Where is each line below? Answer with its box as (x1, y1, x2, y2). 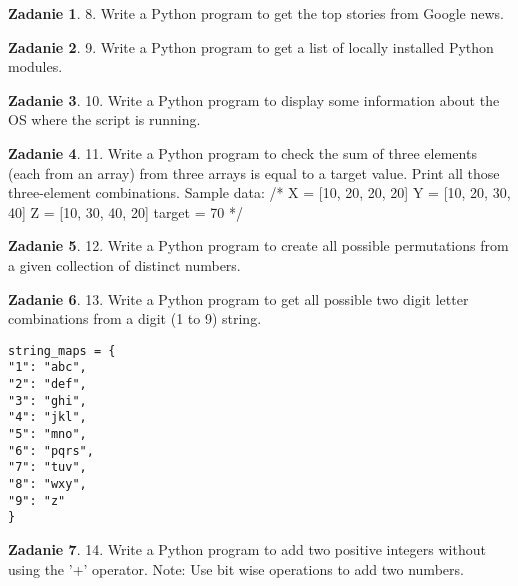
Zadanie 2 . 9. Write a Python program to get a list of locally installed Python (8, 36, 494, 57)
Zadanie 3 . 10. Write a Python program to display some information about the (8, 89, 500, 110)
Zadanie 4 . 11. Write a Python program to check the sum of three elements (8, 142, 477, 163)
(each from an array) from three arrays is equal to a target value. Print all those (8, 162, 500, 183)
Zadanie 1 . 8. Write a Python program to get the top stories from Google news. (8, 3, 504, 23)
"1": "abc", (8, 360, 87, 375)
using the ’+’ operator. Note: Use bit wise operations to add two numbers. (8, 558, 464, 579)
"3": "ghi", (8, 393, 87, 408)
